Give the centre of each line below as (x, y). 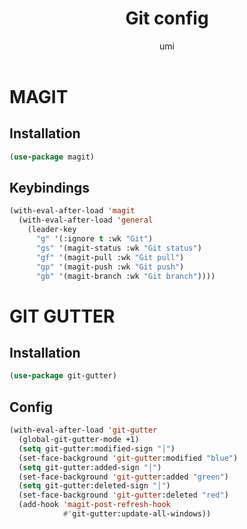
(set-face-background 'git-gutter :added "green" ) (123, 477)
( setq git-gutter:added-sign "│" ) (90, 467)
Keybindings (50, 188)
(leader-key (52, 230)
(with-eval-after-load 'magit (72, 211)
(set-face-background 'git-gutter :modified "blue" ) (128, 458)
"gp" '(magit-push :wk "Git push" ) (110, 267)
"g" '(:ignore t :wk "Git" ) (94, 239)
